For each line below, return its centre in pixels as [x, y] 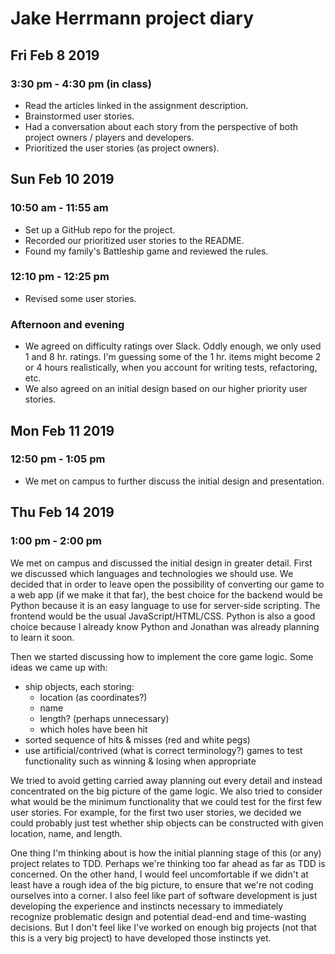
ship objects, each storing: [79, 686]
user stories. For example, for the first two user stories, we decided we [156, 812]
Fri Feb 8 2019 [55, 55]
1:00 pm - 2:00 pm [56, 541]
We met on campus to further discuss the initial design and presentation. [174, 481]
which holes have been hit [93, 729]
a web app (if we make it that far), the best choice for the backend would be [166, 594]
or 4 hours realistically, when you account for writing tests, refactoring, [171, 368]
